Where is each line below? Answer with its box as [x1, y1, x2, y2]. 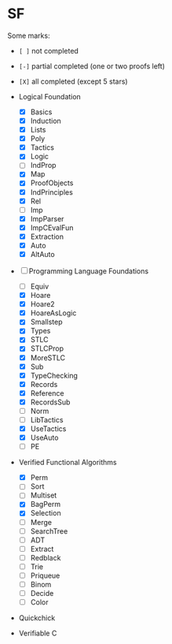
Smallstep [30, 317, 64, 327]
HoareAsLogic [30, 308, 77, 318]
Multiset [30, 490, 57, 501]
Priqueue [30, 571, 60, 580]
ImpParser [30, 214, 64, 223]
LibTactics [30, 415, 64, 424]
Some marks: [7, 31, 50, 40]
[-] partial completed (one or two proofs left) [18, 61, 166, 71]
